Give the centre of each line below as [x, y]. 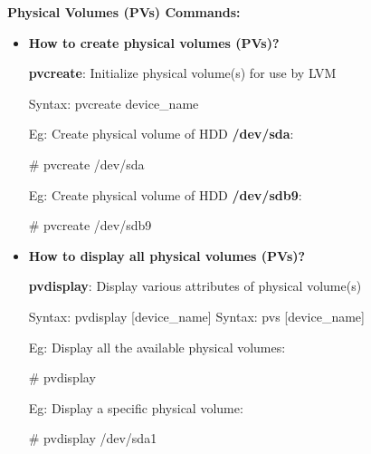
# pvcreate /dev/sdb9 [90, 225]
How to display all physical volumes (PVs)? [167, 255]
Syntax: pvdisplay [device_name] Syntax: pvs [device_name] [196, 316]
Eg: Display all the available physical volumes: [157, 347]
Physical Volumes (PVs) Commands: [124, 12]
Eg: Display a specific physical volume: [136, 407]
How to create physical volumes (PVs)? [154, 42]
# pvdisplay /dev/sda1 [93, 438]
